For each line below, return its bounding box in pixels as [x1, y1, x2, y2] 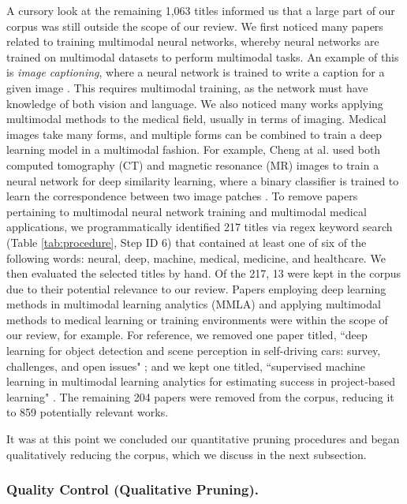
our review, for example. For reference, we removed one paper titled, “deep [6, 327, 368, 343]
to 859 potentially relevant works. [6, 404, 169, 420]
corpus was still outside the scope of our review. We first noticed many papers [6, 17, 383, 34]
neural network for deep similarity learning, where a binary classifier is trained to [6, 172, 399, 189]
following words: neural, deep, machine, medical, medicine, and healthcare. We [6, 249, 386, 266]
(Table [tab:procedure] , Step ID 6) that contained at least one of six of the [6, 233, 367, 250]
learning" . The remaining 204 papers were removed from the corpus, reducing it [6, 388, 394, 405]
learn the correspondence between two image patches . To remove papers [6, 188, 358, 204]
